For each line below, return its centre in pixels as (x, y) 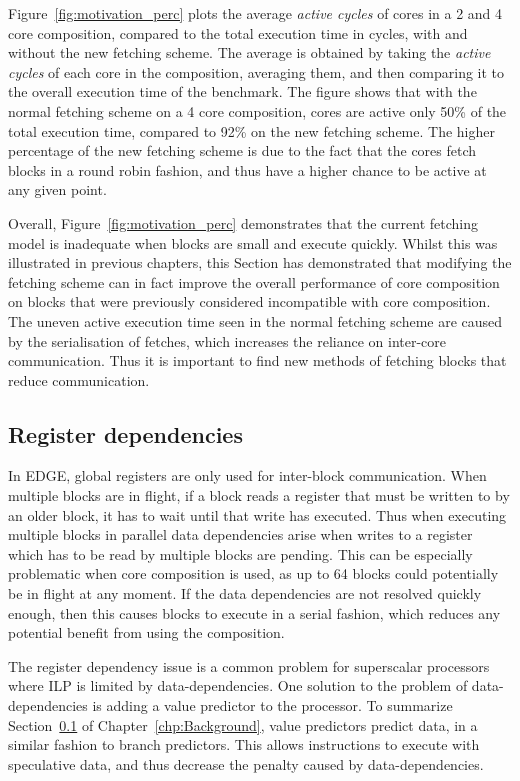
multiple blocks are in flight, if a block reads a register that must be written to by (259, 495)
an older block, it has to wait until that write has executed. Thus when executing (257, 514)
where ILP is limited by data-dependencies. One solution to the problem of (238, 685)
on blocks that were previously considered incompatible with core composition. (249, 301)
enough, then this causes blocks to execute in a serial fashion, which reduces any (254, 612)
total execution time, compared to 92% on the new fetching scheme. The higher (251, 130)
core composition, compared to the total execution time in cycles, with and (238, 32)
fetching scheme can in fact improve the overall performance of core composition (254, 281)
